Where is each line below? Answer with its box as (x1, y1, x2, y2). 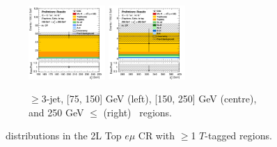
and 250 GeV (29, 105, 84, 119)
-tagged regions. (205, 128, 272, 143)
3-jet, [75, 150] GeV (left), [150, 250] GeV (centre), (41, 91, 257, 106)
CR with (138, 128, 175, 143)
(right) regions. (103, 105, 172, 119)
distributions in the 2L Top (5, 128, 122, 143)
